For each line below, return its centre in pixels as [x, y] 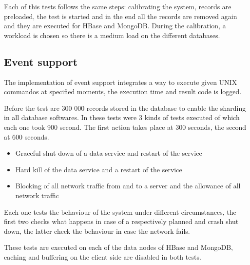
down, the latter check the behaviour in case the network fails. [97, 231]
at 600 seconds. [27, 136]
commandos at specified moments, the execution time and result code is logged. [123, 92]
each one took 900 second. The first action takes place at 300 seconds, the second [125, 127]
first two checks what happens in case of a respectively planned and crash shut [121, 221]
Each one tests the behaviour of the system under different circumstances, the [120, 212]
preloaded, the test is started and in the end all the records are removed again [121, 16]
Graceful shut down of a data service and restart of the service [109, 153]
